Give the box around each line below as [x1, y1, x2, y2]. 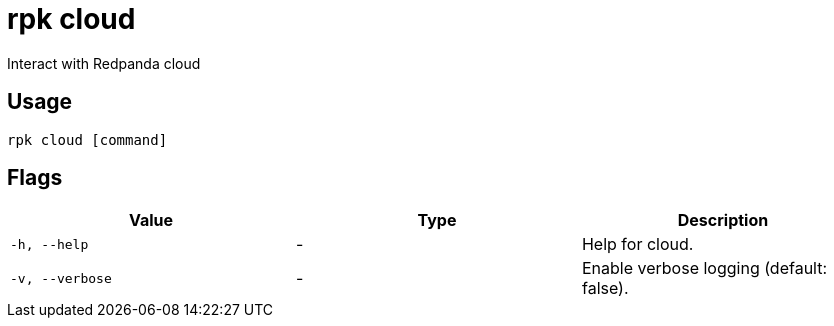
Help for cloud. [581, 234, 694, 255]
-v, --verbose [10, 270, 112, 286]
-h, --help [10, 236, 89, 252]
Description [677, 210, 769, 231]
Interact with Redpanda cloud [7, 54, 201, 72]
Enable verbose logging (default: [581, 258, 828, 279]
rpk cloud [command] [7, 131, 168, 148]
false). [581, 278, 629, 299]
